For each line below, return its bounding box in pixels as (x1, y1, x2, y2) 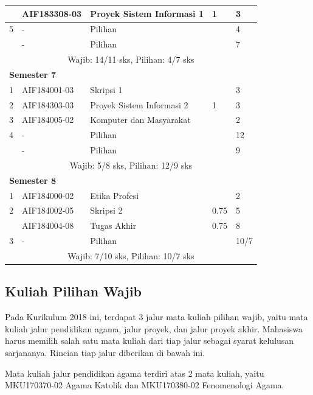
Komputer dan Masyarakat (90, 113, 191, 126)
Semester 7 (9, 68, 57, 80)
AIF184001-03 (22, 83, 74, 96)
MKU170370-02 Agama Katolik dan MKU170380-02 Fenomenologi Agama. (5, 379, 284, 391)
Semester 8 (9, 173, 57, 186)
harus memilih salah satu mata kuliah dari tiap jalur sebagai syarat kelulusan (5, 334, 294, 347)
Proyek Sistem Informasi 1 (90, 7, 204, 19)
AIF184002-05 (22, 204, 74, 217)
